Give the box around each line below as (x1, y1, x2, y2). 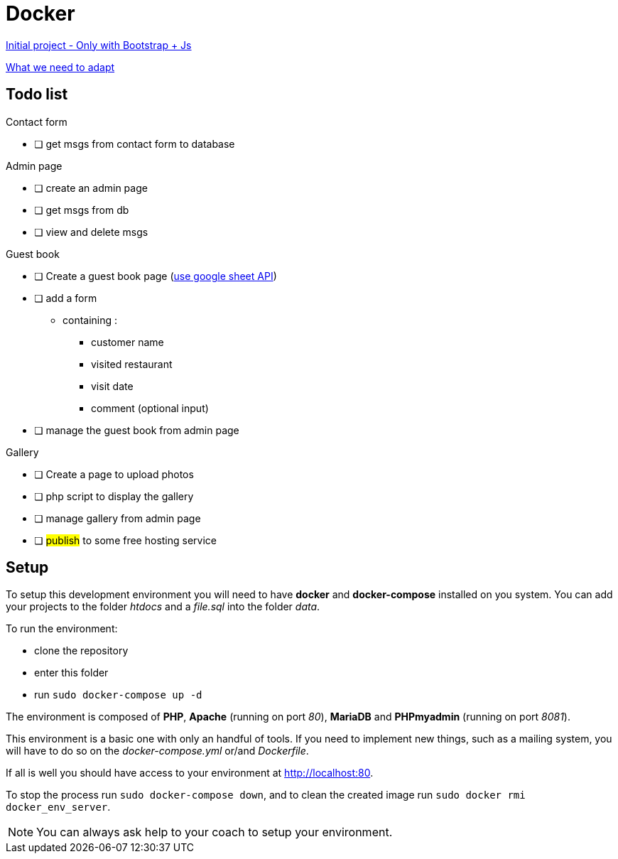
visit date (91, 379, 134, 392)
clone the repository (34, 644, 129, 657)
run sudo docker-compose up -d (34, 688, 202, 701)
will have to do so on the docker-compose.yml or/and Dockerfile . (6, 745, 309, 757)
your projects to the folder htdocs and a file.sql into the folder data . (6, 600, 320, 613)
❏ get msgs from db (34, 203, 129, 216)
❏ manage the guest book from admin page (34, 423, 239, 436)
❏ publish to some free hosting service (34, 534, 217, 546)
